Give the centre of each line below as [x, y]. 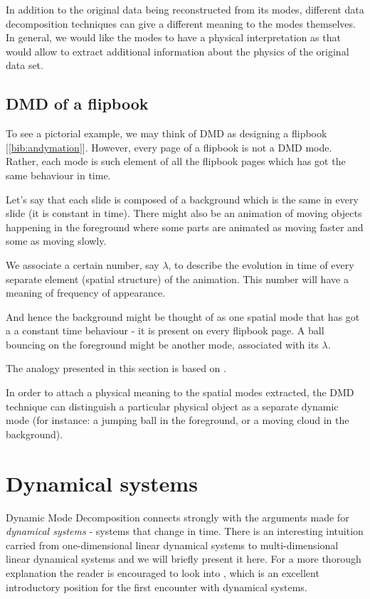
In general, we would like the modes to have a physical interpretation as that [173, 37]
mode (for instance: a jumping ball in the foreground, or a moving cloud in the [178, 420]
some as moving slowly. [56, 241]
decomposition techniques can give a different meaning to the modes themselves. [181, 23]
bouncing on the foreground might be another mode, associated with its [162, 344]
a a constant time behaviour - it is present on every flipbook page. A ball [165, 330]
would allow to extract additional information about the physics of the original [178, 51]
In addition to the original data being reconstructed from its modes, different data [185, 9]
